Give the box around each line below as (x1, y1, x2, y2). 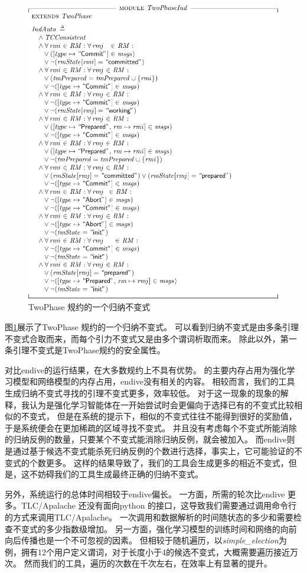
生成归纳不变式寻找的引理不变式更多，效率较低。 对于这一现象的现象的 (5, 387, 280, 399)
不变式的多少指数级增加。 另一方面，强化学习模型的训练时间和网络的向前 (12, 522, 297, 535)
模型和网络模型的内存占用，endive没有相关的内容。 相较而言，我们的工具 (12, 375, 295, 388)
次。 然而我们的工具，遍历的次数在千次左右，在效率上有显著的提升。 (5, 557, 272, 569)
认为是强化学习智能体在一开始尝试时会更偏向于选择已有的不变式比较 (29, 398, 294, 411)
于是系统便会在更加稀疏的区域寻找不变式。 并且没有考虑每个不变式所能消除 (5, 421, 297, 434)
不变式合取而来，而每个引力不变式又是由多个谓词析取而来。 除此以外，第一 (5, 332, 297, 344)
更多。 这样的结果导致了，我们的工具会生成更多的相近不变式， (45, 456, 289, 468)
